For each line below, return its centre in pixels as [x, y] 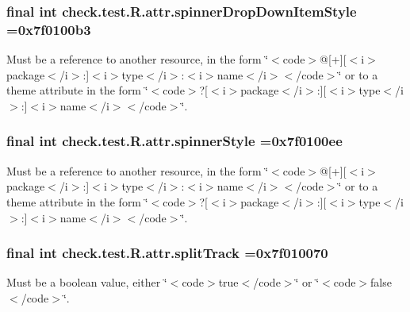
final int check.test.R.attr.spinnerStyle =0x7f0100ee [174, 141]
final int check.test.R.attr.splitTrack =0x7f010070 [167, 253]
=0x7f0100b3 [49, 29]
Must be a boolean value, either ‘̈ [87, 282]
